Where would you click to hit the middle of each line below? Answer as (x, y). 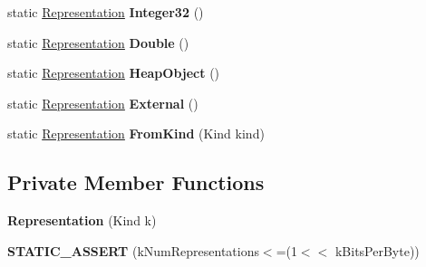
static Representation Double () (98, 42)
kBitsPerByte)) (377, 250)
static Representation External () (103, 103)
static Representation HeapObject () (114, 73)
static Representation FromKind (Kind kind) (136, 133)
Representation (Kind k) (82, 220)
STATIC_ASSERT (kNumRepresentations (133, 250)
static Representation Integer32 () (106, 12)
